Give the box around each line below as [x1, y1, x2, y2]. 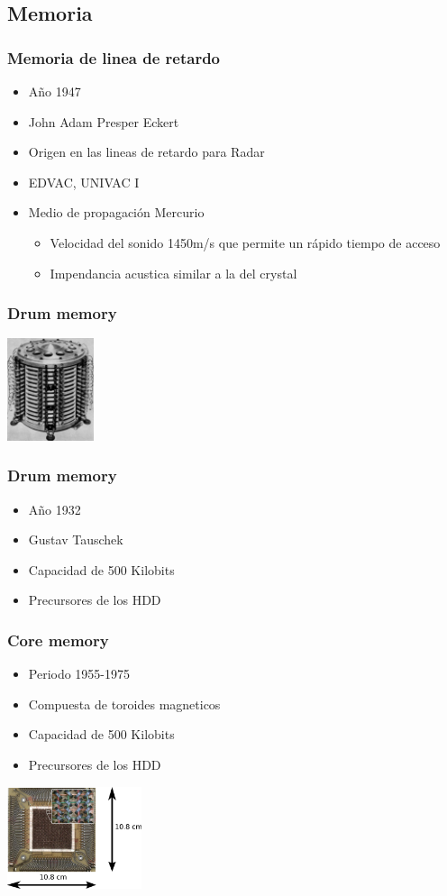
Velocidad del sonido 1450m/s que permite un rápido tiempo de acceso [50, 233, 441, 251]
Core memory [7, 628, 109, 651]
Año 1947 [28, 82, 81, 100]
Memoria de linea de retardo [7, 46, 220, 69]
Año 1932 [28, 499, 81, 518]
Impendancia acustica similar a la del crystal [50, 263, 297, 282]
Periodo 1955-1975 [28, 664, 131, 683]
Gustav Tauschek [28, 530, 123, 549]
